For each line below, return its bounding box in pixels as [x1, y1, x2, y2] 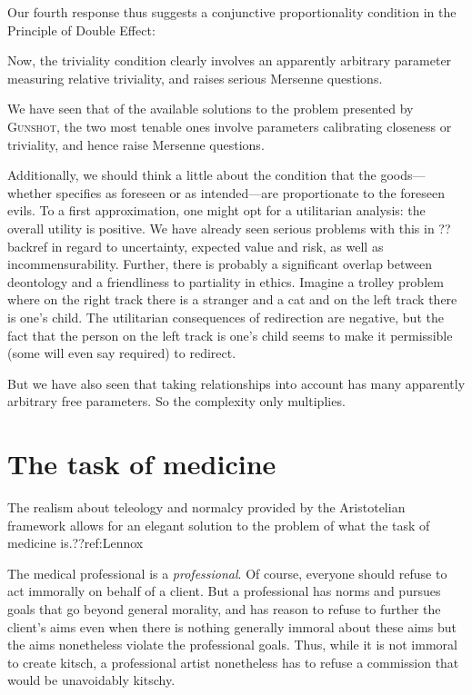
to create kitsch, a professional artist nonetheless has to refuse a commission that [7, 652, 459, 671]
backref [7, 236, 47, 255]
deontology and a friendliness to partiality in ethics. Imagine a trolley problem [7, 272, 444, 291]
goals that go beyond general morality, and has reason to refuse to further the [7, 599, 441, 618]
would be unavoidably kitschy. [7, 670, 176, 690]
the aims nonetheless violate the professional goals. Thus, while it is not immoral [7, 635, 457, 654]
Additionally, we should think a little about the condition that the [7, 165, 377, 184]
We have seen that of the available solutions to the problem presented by [7, 99, 414, 118]
